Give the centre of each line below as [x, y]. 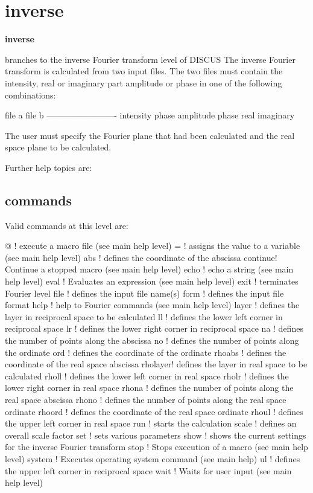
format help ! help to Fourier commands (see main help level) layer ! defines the [152, 305]
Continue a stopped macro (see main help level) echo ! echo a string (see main [149, 269]
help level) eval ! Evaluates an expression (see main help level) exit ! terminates [152, 281]
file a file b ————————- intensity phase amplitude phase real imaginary [150, 115]
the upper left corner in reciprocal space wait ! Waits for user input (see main [148, 470]
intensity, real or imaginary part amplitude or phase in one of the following [144, 82]
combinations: [30, 95]
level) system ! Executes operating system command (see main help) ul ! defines [153, 458]
